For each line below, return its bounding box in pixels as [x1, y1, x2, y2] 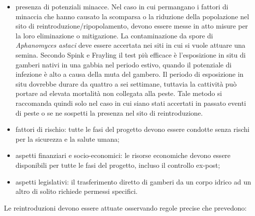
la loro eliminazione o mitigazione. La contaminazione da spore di [15, 30, 213, 40]
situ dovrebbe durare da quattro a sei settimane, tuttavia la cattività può [15, 78, 237, 89]
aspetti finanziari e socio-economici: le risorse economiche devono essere [15, 150, 231, 160]
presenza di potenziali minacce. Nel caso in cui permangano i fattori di [15, 1, 228, 11]
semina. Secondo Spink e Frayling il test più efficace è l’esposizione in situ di [15, 49, 246, 60]
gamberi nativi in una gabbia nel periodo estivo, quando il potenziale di [15, 59, 232, 69]
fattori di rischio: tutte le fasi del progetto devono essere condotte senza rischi [15, 124, 250, 134]
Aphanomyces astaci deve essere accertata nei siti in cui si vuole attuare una [15, 40, 246, 50]
